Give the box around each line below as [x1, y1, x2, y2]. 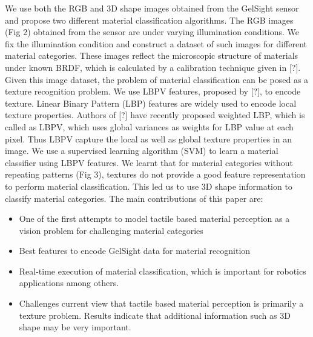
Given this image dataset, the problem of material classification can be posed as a [5, 73, 309, 85]
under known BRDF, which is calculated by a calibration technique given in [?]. [5, 61, 301, 73]
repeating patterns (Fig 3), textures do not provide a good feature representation [5, 168, 306, 181]
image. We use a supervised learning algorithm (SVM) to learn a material [5, 144, 278, 157]
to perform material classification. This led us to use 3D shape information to [5, 179, 292, 192]
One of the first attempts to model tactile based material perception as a [19, 212, 290, 225]
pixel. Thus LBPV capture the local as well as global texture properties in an [5, 132, 292, 145]
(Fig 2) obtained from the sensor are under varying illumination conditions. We [5, 25, 300, 38]
